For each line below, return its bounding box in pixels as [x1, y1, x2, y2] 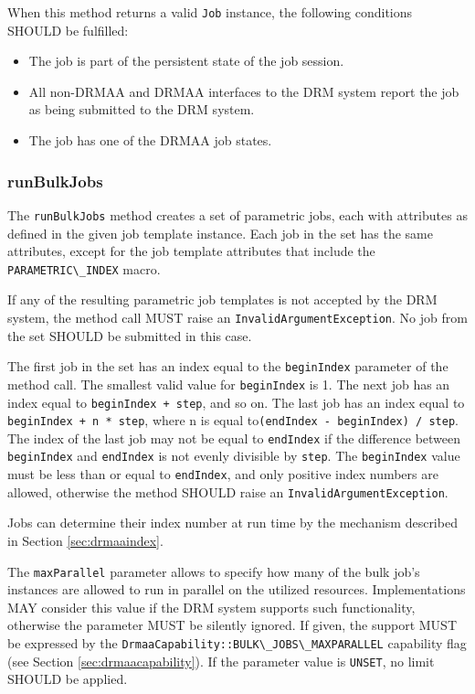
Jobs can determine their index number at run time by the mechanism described [7, 513, 458, 532]
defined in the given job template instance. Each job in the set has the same [7, 223, 433, 242]
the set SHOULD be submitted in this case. [7, 326, 252, 345]
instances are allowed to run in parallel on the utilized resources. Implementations [7, 580, 466, 599]
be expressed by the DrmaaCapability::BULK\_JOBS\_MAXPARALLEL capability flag [7, 634, 467, 653]
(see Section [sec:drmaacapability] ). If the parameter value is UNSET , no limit [7, 651, 435, 670]
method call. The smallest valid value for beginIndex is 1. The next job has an [7, 374, 450, 393]
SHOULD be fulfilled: [7, 20, 129, 39]
